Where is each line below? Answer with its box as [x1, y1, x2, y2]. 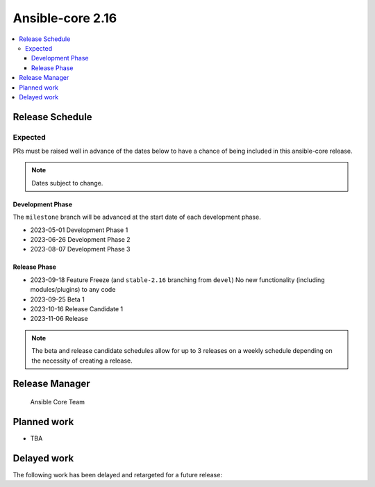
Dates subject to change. [31, 179, 103, 187]
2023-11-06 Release [30, 315, 88, 323]
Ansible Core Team [30, 397, 85, 406]
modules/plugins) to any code [30, 286, 116, 294]
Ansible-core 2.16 [12, 10, 117, 26]
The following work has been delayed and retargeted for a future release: [12, 470, 222, 479]
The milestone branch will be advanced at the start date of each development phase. [12, 213, 261, 222]
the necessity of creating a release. [31, 356, 133, 365]
